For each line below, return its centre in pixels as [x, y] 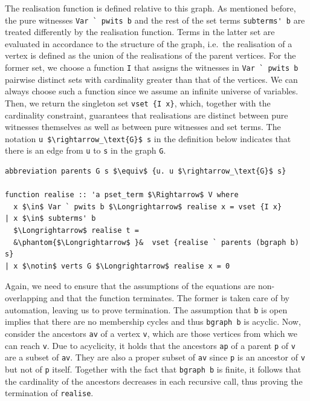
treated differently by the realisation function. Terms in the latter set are [140, 32]
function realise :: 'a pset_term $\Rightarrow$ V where [122, 195]
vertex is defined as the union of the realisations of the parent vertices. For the [150, 55]
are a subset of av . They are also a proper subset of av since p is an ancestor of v [155, 357]
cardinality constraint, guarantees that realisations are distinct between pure [147, 115]
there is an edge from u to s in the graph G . [86, 150]
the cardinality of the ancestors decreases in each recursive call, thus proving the [154, 381]
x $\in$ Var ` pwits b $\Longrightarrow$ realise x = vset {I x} [148, 207]
